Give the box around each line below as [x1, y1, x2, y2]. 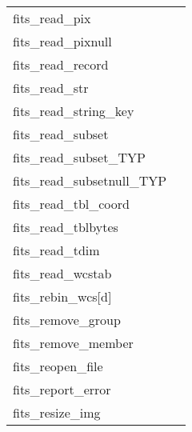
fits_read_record [13, 55, 109, 74]
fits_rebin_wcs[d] [13, 287, 112, 306]
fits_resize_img [13, 403, 101, 422]
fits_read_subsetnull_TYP [13, 171, 167, 190]
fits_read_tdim [13, 241, 100, 259]
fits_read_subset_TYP [13, 148, 146, 166]
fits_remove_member [13, 334, 134, 352]
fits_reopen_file [13, 357, 103, 375]
